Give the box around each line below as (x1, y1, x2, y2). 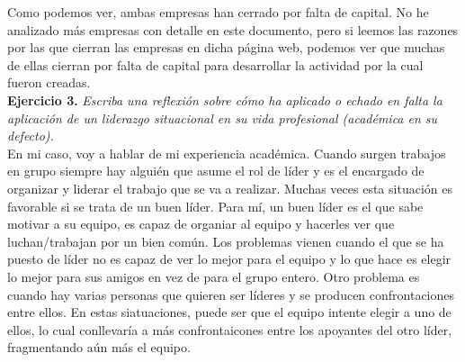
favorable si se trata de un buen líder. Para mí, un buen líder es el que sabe (7, 196, 424, 215)
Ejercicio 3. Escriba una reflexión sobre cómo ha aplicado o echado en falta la (7, 90, 443, 109)
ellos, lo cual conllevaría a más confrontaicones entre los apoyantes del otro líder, (7, 320, 452, 339)
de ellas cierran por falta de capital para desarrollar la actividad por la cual (7, 55, 424, 74)
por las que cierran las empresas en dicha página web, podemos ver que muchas (7, 38, 445, 57)
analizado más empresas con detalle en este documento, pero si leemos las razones (7, 20, 459, 39)
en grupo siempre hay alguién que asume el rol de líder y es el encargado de (7, 161, 425, 180)
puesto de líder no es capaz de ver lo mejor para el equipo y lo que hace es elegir (7, 249, 452, 268)
